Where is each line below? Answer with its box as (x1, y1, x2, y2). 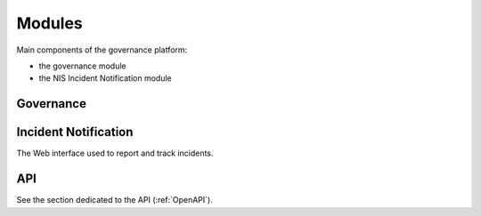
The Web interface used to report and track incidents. (16, 148, 214, 159)
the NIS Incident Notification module (38, 73, 173, 84)
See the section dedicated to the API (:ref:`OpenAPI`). (16, 195, 213, 205)
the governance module (38, 60, 126, 71)
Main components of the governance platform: (16, 44, 188, 55)
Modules (16, 13, 84, 33)
